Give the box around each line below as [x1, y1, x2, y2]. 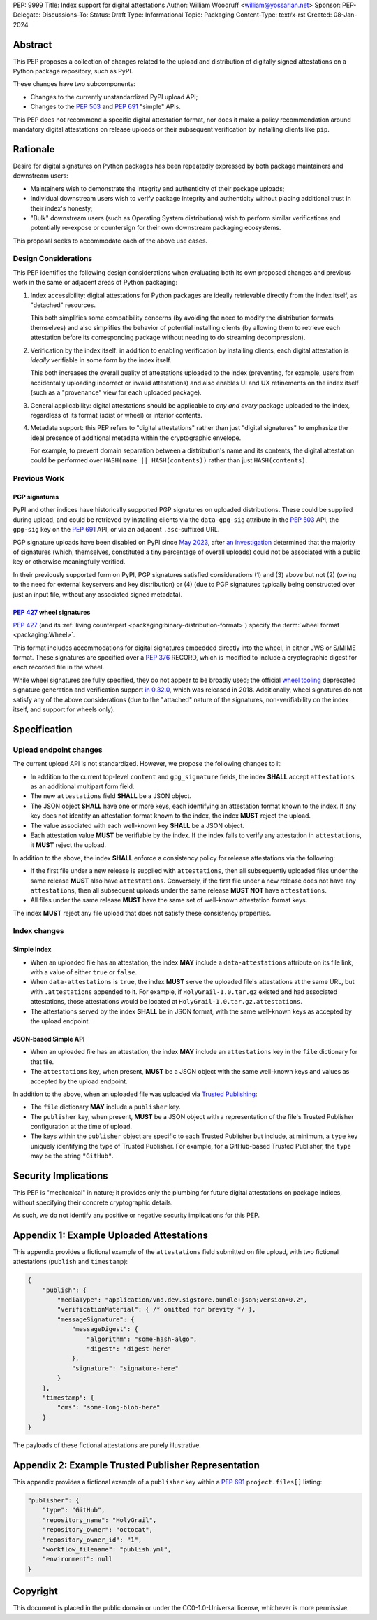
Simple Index [13, 945, 52, 954]
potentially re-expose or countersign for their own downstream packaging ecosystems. [30, 224, 281, 232]
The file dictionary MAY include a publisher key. [30, 1102, 181, 1111]
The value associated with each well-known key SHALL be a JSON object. [30, 821, 244, 830]
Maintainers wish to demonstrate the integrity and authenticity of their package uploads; [30, 184, 285, 192]
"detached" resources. [30, 301, 96, 309]
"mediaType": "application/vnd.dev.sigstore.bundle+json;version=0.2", [57, 1296, 308, 1304]
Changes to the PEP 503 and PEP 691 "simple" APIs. [30, 102, 182, 111]
